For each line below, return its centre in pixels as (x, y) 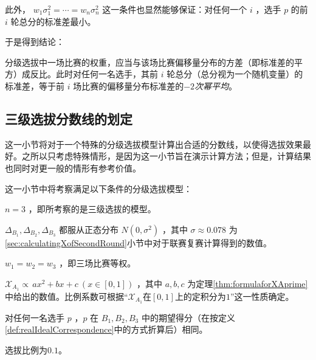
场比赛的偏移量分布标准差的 (129, 85)
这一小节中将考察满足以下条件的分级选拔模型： (98, 188)
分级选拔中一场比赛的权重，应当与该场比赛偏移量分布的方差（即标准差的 (149, 62)
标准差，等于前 (35, 85)
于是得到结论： (35, 42)
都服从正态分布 (88, 229)
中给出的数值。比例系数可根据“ (67, 296)
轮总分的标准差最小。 (53, 21)
